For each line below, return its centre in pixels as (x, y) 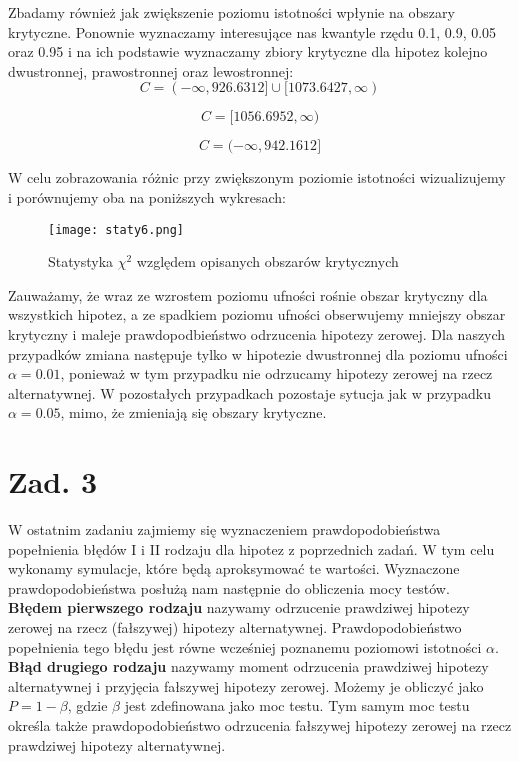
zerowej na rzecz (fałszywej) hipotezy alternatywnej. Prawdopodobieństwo (235, 627)
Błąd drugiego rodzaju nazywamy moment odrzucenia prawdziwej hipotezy (248, 666)
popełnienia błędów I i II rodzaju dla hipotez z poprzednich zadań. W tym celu (251, 548)
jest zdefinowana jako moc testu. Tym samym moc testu (297, 705)
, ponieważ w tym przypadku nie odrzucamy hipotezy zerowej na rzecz (276, 373)
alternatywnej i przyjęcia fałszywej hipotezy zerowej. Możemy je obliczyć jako (246, 685)
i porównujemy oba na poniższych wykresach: (147, 196)
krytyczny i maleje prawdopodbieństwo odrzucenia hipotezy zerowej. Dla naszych (257, 334)
